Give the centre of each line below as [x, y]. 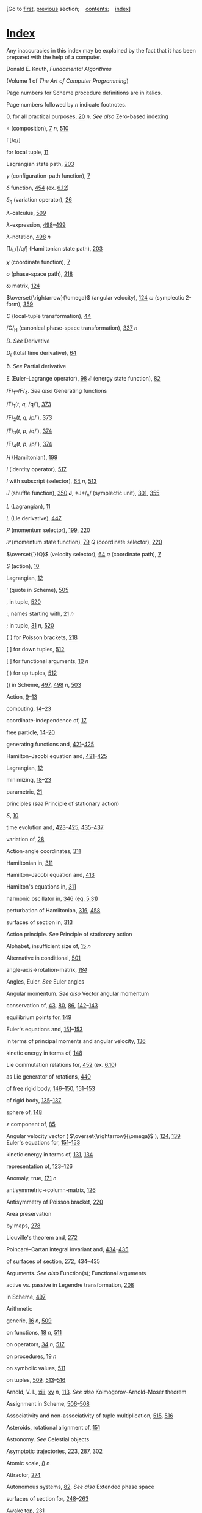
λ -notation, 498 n [28, 237]
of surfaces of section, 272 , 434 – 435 [53, 1261]
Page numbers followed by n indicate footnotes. [67, 104]
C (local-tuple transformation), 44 [49, 316]
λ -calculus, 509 [26, 213]
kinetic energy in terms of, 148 [44, 1053]
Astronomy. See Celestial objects [48, 1439]
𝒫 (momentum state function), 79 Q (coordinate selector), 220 [85, 542]
